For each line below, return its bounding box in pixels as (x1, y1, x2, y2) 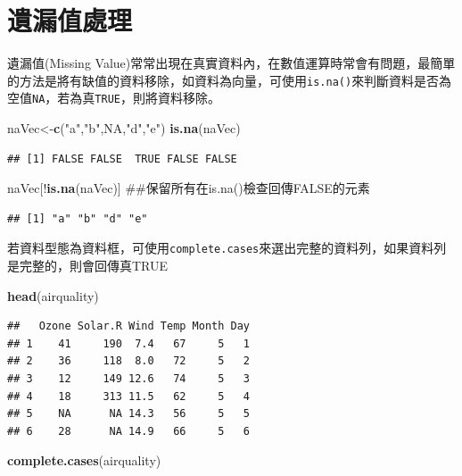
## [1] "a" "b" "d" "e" (7, 212, 148, 225)
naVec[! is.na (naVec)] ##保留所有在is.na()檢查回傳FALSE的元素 (7, 179, 370, 197)
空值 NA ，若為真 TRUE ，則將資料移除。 (7, 88, 220, 107)
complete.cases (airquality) (7, 451, 161, 470)
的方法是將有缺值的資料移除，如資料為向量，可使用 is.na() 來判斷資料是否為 (7, 71, 452, 89)
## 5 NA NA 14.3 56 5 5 (7, 407, 251, 421)
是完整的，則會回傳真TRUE (7, 256, 169, 275)
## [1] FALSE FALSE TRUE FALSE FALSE (7, 152, 237, 165)
